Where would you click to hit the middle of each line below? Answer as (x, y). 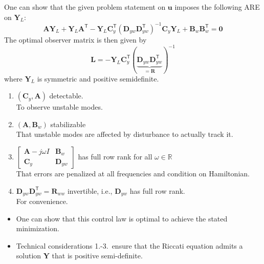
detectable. (66, 96)
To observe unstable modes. (59, 107)
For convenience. (42, 201)
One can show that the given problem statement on (85, 7)
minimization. (38, 228)
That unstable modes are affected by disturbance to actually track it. (125, 134)
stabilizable (68, 124)
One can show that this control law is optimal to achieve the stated (122, 218)
